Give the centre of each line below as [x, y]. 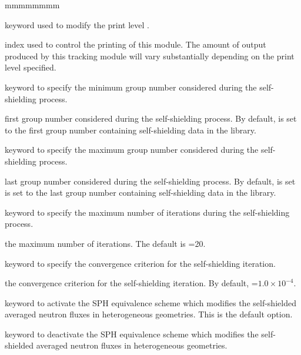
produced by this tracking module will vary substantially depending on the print [150, 56]
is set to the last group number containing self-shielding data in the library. [141, 192]
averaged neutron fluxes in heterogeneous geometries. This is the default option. [149, 314]
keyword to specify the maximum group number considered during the [132, 150]
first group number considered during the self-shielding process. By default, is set [151, 118]
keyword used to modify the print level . [77, 24]
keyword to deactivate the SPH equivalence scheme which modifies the [132, 334]
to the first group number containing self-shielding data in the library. [131, 130]
